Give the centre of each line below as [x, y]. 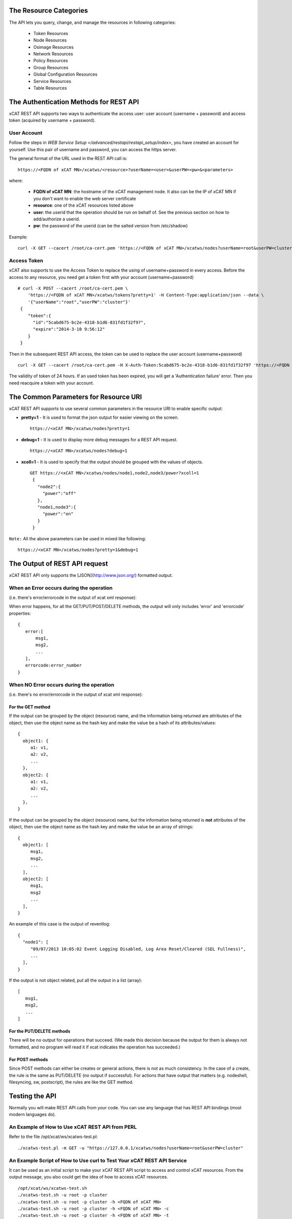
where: [16, 181]
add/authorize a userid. [57, 219]
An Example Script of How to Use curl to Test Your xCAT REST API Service [98, 1160]
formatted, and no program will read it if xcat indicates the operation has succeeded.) [95, 1047]
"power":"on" [58, 514]
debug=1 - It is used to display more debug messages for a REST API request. [99, 439]
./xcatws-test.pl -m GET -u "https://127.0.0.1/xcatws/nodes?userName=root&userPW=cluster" [130, 1148]
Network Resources [53, 54]
